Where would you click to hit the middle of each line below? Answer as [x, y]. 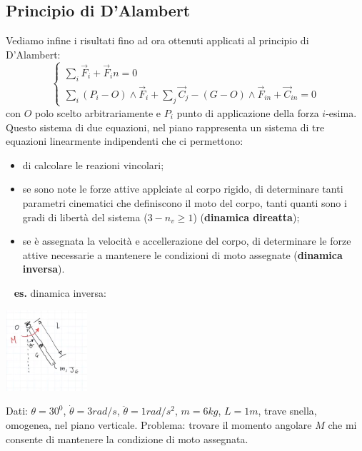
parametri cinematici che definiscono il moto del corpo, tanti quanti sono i [185, 202]
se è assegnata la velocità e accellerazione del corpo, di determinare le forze [187, 241]
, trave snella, [287, 411]
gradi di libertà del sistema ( [85, 217]
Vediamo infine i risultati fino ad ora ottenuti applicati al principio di [157, 40]
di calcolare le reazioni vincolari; [93, 164]
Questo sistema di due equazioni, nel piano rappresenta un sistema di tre [165, 127]
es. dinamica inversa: [60, 292]
